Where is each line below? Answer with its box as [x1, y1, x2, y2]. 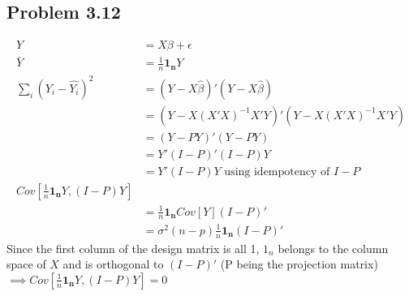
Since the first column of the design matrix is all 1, [6, 239, 260, 256]
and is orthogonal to [62, 255, 164, 272]
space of [6, 255, 46, 272]
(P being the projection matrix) [220, 255, 378, 272]
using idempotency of [224, 165, 330, 178]
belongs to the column [278, 239, 389, 256]
